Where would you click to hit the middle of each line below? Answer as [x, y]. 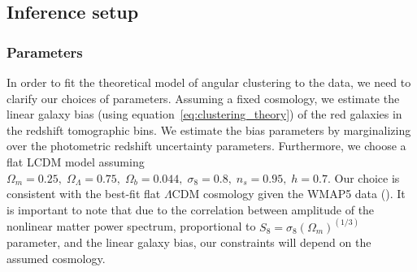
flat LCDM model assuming [76, 161]
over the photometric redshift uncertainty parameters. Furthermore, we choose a [206, 146]
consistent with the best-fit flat [84, 194]
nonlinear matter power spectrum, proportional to [131, 226]
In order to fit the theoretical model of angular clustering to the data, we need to [209, 82]
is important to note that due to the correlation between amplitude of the [191, 209]
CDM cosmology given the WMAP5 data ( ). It [289, 194]
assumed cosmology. [56, 258]
